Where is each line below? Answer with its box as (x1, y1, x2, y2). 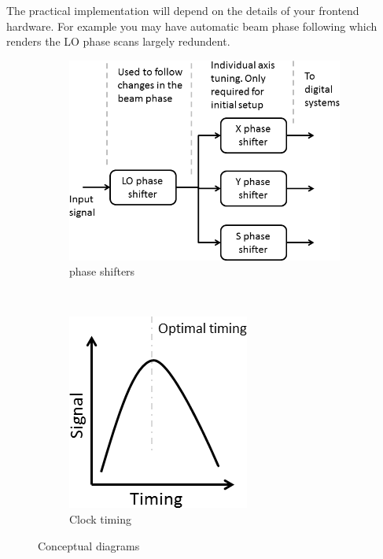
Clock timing (69, 511, 131, 528)
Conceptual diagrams (38, 537, 140, 553)
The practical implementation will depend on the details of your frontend (6, 2, 359, 18)
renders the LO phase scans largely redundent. (6, 33, 230, 50)
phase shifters (69, 263, 135, 279)
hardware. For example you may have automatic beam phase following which (6, 17, 377, 34)
